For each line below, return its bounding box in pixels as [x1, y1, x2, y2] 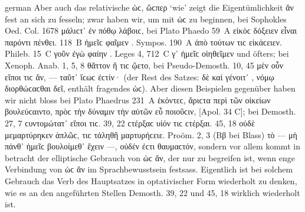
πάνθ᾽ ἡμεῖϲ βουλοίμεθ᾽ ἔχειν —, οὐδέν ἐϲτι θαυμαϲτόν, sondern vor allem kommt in [5, 140, 300, 152]
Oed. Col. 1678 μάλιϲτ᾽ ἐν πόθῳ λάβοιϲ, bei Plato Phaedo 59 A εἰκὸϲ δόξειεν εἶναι [5, 24, 297, 37]
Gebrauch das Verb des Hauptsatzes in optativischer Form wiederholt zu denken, [5, 174, 297, 187]
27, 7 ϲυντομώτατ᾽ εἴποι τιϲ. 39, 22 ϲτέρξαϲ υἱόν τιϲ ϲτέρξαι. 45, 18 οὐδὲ [5, 116, 255, 129]
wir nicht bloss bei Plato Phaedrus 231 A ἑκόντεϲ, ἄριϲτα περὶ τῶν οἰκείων [5, 93, 271, 106]
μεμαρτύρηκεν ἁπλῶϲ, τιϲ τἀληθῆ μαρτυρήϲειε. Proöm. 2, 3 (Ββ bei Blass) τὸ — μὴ [5, 128, 297, 141]
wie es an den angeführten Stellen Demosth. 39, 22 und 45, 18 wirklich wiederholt [5, 186, 300, 198]
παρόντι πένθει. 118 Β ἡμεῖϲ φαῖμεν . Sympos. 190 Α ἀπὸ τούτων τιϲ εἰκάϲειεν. [5, 35, 282, 48]
